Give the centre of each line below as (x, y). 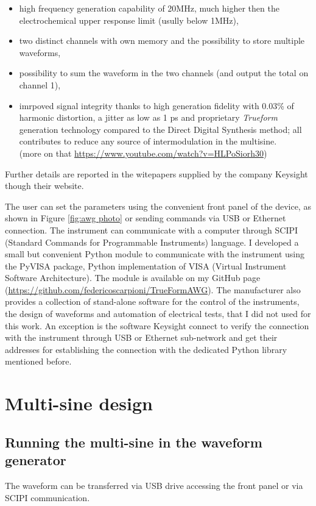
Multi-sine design (79, 403)
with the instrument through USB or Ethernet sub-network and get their (141, 337)
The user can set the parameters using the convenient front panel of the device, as (158, 206)
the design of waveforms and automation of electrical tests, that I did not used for (158, 314)
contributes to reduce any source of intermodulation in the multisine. (148, 141)
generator (36, 460)
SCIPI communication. (47, 497)
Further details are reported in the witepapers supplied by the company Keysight (156, 173)
